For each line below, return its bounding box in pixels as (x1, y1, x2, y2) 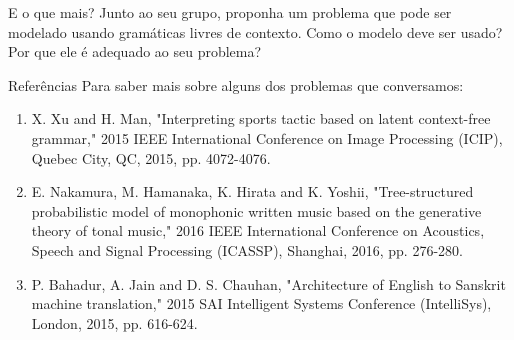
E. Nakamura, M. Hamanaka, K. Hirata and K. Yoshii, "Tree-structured (31, 181, 474, 202)
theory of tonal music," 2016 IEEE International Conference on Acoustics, (31, 220, 485, 241)
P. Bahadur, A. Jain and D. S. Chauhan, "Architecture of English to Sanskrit (31, 273, 506, 294)
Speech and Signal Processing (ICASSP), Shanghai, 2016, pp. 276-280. (31, 239, 463, 260)
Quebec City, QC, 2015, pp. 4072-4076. (31, 147, 271, 168)
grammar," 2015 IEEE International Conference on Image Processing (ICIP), (31, 127, 503, 148)
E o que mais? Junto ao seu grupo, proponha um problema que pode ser (8, 2, 452, 22)
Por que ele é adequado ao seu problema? (8, 41, 262, 62)
